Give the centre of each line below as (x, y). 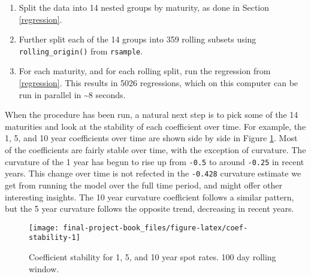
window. (44, 268)
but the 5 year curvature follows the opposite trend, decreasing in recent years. (150, 208)
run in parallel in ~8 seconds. (72, 94)
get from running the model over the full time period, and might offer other (144, 185)
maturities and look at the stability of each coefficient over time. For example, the (155, 126)
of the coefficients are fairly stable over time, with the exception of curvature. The (155, 150)
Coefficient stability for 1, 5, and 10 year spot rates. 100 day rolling (153, 257)
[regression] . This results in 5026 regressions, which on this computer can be (158, 83)
